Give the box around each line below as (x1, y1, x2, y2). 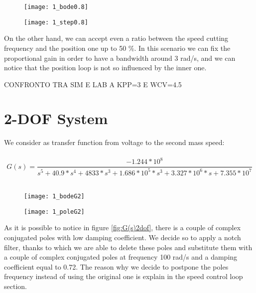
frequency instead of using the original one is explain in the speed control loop (4, 271, 243, 282)
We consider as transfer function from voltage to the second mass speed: (4, 137, 225, 147)
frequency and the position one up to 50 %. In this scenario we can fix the (4, 42, 231, 53)
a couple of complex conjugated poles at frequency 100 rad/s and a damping (4, 252, 238, 262)
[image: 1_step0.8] (24, 18, 88, 26)
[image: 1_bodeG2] (24, 193, 85, 200)
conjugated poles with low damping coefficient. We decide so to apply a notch (4, 232, 241, 242)
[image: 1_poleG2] (24, 208, 85, 215)
